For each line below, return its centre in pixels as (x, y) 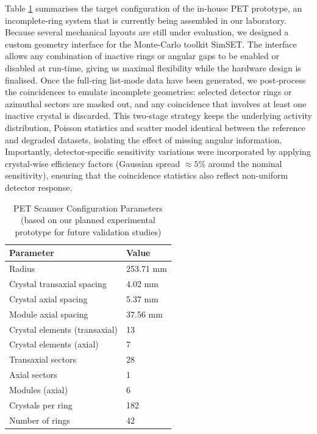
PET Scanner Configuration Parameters (88, 208)
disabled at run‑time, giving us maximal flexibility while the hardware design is (153, 67)
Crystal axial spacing (48, 298)
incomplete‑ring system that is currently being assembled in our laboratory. (146, 20)
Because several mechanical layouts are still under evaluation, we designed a (147, 32)
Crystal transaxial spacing (58, 283)
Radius (22, 269)
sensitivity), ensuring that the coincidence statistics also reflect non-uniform (147, 175)
